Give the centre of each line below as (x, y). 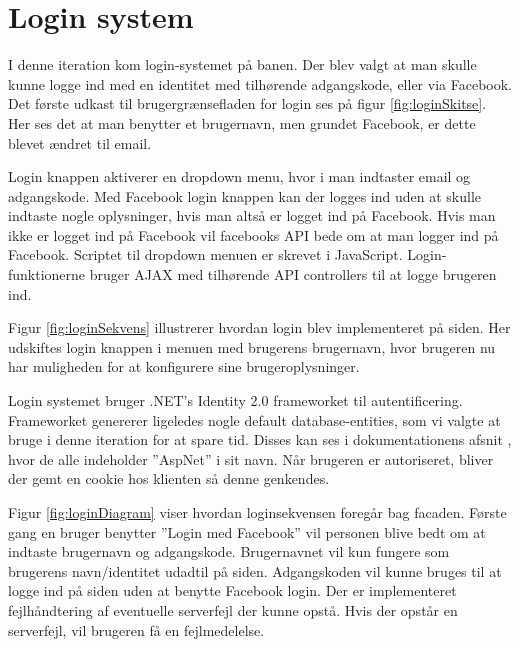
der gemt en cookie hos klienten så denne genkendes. (169, 478)
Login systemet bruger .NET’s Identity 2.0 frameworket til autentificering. (235, 400)
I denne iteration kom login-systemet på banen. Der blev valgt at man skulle (242, 64)
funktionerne (47, 274)
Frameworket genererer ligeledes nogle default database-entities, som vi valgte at (254, 419)
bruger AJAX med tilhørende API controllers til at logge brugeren (293, 274)
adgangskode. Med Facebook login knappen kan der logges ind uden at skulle (245, 195)
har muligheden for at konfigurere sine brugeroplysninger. (184, 366)
